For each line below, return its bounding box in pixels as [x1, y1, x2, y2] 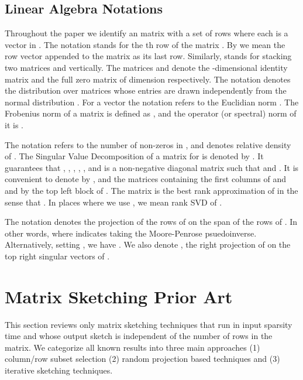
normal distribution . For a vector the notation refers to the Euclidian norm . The [5, 95, 299, 108]
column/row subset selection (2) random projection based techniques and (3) [5, 352, 280, 365]
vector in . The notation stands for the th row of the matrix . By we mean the [5, 38, 285, 50]
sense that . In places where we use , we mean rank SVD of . [5, 196, 222, 208]
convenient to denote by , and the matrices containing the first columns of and [5, 173, 286, 185]
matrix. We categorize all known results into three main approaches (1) [5, 341, 260, 353]
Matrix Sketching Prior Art [5, 284, 233, 308]
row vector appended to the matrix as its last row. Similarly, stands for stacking [5, 50, 292, 62]
